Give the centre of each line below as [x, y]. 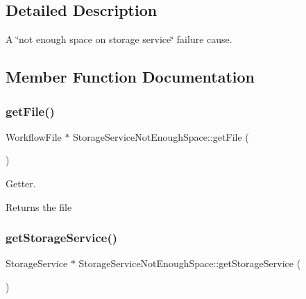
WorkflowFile [34, 136]
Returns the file [39, 206]
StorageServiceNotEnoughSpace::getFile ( [161, 136]
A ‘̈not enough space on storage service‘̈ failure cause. [119, 39]
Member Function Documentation [130, 77]
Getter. [21, 183]
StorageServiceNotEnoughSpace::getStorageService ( [190, 263]
